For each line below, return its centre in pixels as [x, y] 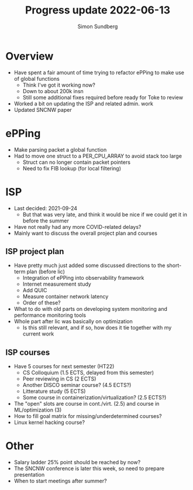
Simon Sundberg [98, 26]
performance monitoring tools [50, 315]
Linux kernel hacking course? [49, 423]
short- [174, 265]
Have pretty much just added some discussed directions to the [89, 265]
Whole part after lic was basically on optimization [73, 321]
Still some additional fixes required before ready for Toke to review [103, 97]
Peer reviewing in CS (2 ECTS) [59, 379]
